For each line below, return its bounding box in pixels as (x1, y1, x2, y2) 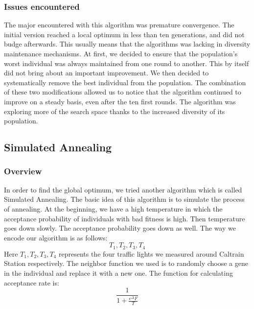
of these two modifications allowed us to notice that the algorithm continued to (4, 87, 241, 97)
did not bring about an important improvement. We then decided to (4, 68, 209, 78)
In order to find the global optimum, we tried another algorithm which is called (4, 184, 242, 194)
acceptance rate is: (4, 277, 59, 287)
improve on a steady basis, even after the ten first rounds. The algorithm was (4, 96, 236, 106)
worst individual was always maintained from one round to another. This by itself (4, 58, 249, 68)
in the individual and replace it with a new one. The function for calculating (4, 267, 233, 278)
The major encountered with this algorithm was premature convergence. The (4, 20, 234, 30)
